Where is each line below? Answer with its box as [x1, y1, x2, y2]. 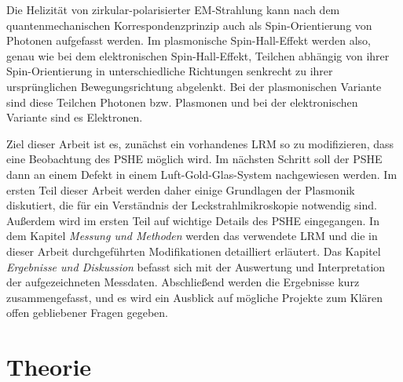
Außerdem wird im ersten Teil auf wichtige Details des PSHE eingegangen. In [6, 212, 379, 228]
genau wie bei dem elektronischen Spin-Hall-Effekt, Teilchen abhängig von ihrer [6, 47, 390, 64]
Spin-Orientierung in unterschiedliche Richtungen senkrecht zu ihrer [6, 63, 333, 79]
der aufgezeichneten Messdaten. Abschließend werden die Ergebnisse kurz [6, 274, 360, 290]
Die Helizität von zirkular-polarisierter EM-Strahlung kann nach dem [6, 2, 340, 17]
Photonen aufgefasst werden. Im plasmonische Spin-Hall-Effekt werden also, [6, 32, 372, 49]
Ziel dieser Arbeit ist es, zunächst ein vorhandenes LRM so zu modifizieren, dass [6, 135, 394, 151]
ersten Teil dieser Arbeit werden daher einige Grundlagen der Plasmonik [6, 181, 355, 198]
